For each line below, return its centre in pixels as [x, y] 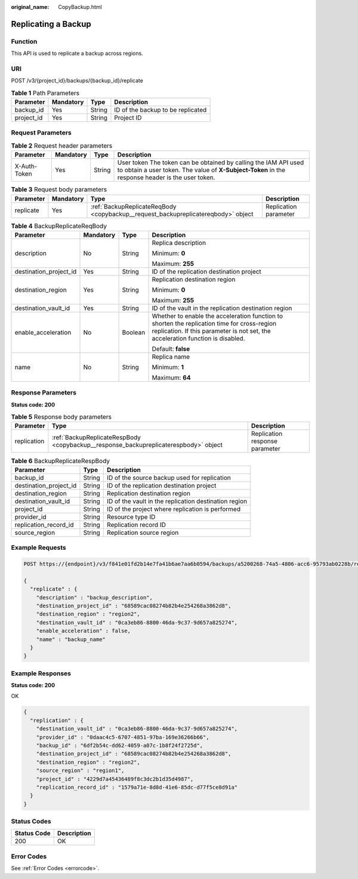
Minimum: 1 [168, 367]
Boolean [134, 332]
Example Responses [41, 673]
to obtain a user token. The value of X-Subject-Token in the [201, 170]
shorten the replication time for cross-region [214, 323]
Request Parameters [41, 133]
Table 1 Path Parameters [45, 93]
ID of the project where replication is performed [174, 509]
